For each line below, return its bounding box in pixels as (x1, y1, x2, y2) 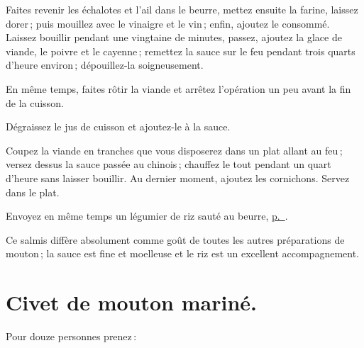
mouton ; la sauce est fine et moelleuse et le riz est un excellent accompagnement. (6, 246, 360, 261)
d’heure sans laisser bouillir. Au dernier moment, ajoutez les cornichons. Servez (6, 170, 350, 185)
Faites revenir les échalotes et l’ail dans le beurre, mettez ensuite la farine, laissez (6, 2, 358, 16)
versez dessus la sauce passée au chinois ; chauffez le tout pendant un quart (6, 157, 331, 172)
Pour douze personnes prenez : (6, 329, 137, 344)
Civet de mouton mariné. (6, 288, 257, 317)
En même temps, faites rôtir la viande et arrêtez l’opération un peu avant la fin (6, 81, 351, 96)
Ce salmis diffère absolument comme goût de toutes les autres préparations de (6, 232, 345, 247)
